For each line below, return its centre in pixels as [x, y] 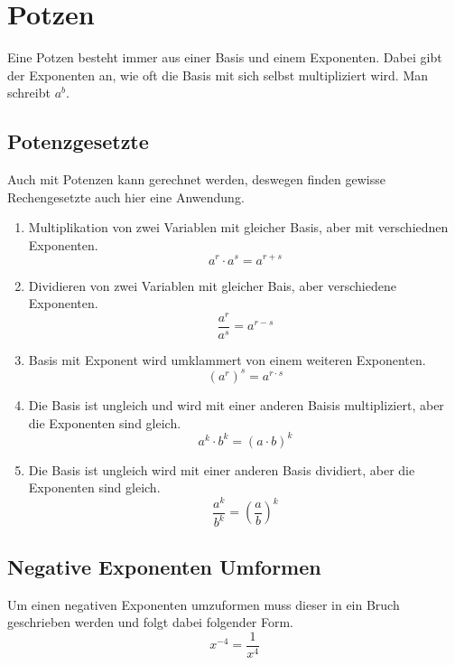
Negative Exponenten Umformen [164, 566]
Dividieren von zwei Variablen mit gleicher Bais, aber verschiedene [212, 285]
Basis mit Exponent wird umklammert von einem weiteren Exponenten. [227, 359]
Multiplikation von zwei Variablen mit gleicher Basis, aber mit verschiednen [238, 227]
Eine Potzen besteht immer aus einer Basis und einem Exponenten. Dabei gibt [225, 57]
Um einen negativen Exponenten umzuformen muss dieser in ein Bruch [204, 604]
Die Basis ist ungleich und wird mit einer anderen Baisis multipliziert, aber [236, 404]
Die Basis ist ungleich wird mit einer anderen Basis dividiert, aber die [222, 469]
